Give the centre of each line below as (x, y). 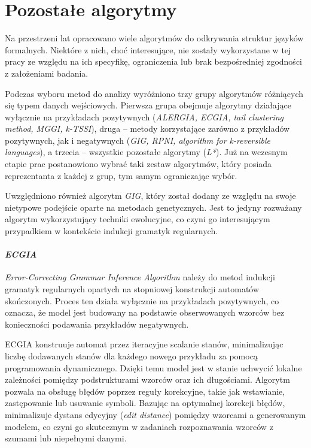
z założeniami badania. (47, 73)
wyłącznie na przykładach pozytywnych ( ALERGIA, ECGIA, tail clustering (144, 116)
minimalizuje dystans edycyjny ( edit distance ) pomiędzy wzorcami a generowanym (155, 414)
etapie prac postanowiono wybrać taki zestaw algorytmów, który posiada (138, 164)
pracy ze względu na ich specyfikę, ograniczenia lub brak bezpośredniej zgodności (153, 61)
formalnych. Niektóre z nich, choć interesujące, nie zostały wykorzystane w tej (148, 49)
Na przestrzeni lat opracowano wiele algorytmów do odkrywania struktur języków (154, 38)
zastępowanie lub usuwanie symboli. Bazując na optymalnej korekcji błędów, (145, 403)
